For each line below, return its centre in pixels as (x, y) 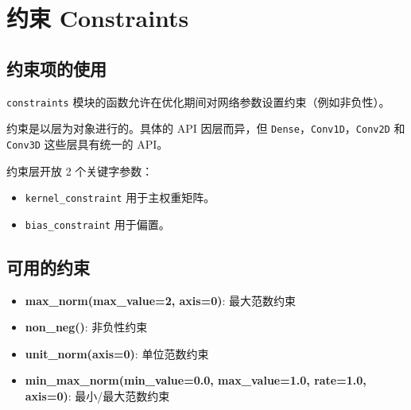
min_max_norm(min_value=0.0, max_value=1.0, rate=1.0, (196, 380)
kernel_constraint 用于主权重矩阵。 (120, 197)
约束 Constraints (98, 18)
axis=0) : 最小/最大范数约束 (97, 396)
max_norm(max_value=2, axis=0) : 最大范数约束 (161, 300)
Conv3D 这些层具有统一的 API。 (87, 143)
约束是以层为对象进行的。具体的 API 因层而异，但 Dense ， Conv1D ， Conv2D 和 (206, 128)
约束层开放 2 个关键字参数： (80, 170)
